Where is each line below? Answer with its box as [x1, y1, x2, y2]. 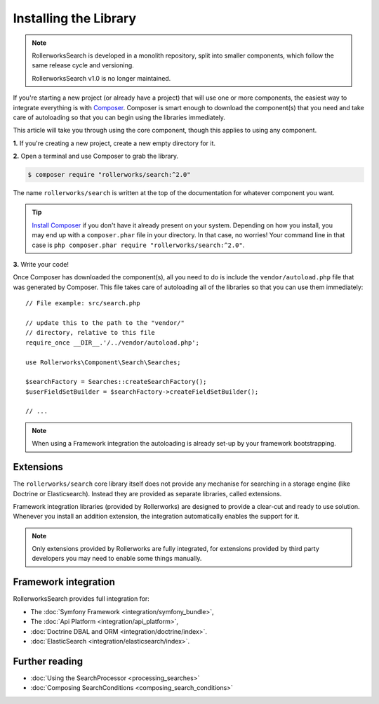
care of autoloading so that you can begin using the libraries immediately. [13, 113, 226, 121]
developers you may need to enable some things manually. [32, 554, 202, 563]
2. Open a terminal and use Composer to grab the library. [13, 152, 179, 161]
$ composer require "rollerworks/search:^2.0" [27, 171, 191, 179]
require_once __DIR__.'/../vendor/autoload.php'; [25, 338, 200, 347]
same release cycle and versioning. [32, 61, 135, 69]
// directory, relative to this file [25, 328, 156, 337]
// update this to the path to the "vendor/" [25, 319, 185, 326]
